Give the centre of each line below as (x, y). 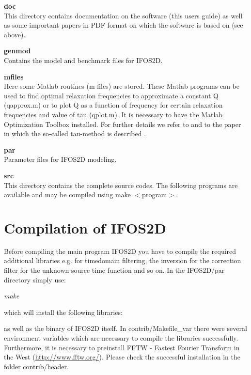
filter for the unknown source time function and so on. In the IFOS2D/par (114, 270)
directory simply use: (35, 279)
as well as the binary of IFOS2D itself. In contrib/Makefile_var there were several (125, 328)
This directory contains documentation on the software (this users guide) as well (123, 15)
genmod (17, 51)
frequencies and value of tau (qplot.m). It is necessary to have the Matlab (113, 114)
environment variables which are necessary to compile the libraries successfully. (121, 337)
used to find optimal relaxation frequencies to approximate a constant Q (111, 95)
